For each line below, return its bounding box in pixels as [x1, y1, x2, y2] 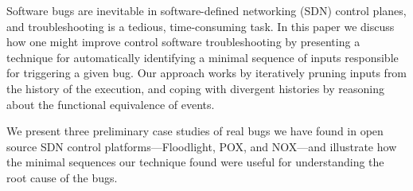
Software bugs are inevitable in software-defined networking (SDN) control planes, [6, 2, 407, 18]
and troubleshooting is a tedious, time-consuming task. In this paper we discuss [6, 18, 395, 34]
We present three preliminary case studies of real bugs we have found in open [6, 123, 384, 139]
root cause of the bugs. [6, 169, 118, 185]
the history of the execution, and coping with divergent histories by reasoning [6, 80, 384, 96]
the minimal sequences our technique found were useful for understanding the [6, 154, 384, 170]
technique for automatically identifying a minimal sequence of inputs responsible [6, 49, 399, 65]
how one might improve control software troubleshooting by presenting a [6, 33, 360, 50]
